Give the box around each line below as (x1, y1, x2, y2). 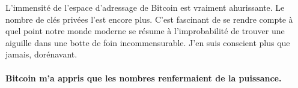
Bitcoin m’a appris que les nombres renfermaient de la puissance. (5, 71, 282, 84)
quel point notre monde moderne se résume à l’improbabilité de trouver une (5, 25, 285, 37)
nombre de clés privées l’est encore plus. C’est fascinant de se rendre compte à (5, 13, 293, 25)
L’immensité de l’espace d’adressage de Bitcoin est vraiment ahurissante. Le (5, 1, 285, 13)
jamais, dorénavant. (5, 48, 78, 60)
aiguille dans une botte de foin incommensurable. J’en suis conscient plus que (5, 36, 290, 48)
